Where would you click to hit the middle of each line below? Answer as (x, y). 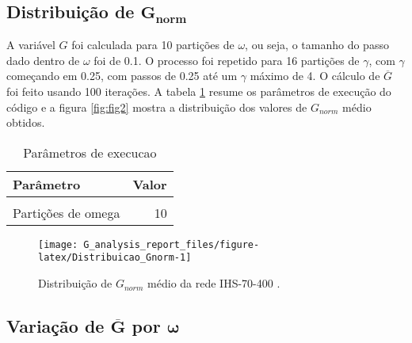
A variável (31, 45)
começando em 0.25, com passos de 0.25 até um (122, 76)
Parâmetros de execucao (90, 152)
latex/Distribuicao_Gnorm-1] (115, 258)
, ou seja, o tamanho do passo (317, 45)
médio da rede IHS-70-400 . (214, 283)
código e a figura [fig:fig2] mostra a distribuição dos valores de (157, 107)
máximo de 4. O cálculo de (315, 76)
